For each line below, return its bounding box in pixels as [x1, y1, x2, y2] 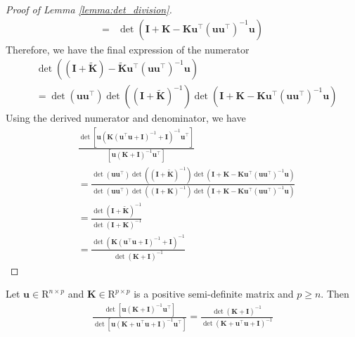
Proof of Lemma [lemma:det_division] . [6, 2, 172, 16]
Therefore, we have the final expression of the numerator [6, 42, 250, 56]
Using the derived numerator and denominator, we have [6, 110, 246, 125]
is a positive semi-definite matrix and [134, 286, 294, 301]
